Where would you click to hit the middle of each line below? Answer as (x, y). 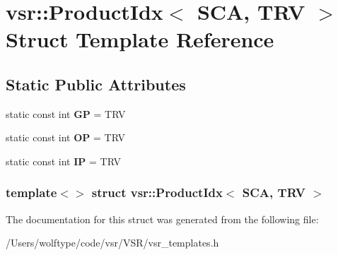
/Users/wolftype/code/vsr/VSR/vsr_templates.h (112, 243)
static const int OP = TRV (65, 137)
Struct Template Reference (140, 39)
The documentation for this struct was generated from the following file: (162, 219)
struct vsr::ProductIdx (157, 192)
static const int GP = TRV (66, 113)
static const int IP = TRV (63, 161)
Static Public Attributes (96, 84)
